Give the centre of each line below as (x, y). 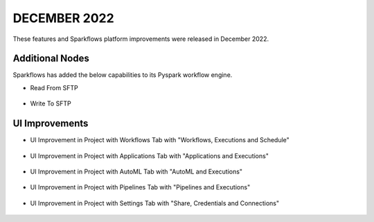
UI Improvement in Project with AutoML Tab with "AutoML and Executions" (136, 171)
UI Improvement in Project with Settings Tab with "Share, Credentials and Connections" (155, 203)
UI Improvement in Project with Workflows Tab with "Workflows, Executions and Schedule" (160, 140)
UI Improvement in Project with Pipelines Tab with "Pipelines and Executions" (140, 187)
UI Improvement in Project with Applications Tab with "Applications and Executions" (150, 155)
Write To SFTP (51, 103)
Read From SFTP (54, 87)
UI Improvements (51, 124)
